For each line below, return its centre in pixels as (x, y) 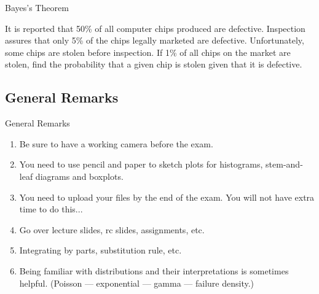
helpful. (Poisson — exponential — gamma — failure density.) (137, 283)
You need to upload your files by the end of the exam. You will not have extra (167, 197)
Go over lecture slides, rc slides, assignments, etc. (112, 229)
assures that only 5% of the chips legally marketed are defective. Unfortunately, (155, 40)
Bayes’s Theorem (37, 7)
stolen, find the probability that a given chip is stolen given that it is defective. (154, 64)
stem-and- (284, 164)
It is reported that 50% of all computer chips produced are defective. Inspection (155, 28)
